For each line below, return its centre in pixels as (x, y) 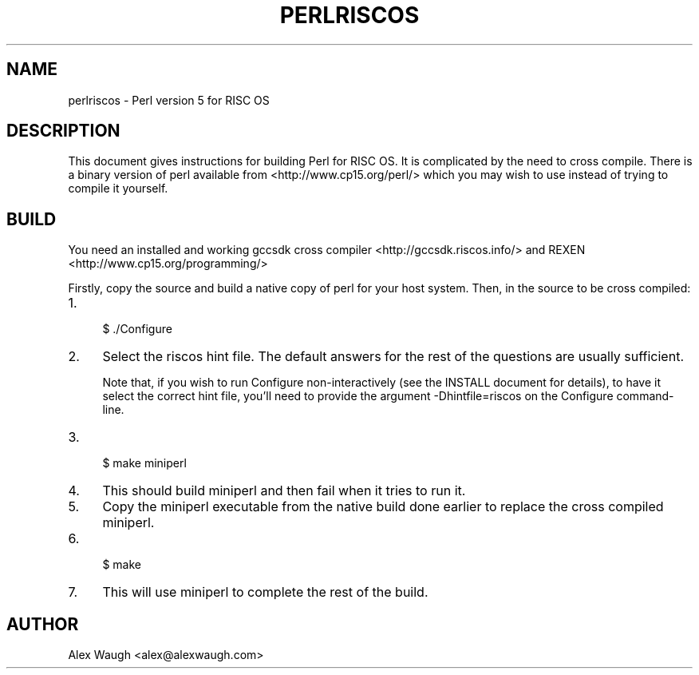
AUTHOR (43, 624)
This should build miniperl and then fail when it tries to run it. (284, 491)
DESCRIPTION (63, 131)
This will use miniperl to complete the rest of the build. (265, 592)
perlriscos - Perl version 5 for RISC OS (169, 100)
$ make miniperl (144, 463)
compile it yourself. (118, 189)
